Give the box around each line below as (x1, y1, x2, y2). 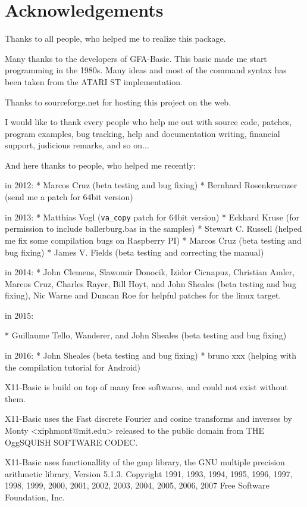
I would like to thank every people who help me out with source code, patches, (5, 116, 292, 128)
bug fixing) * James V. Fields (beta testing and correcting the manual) (5, 245, 264, 258)
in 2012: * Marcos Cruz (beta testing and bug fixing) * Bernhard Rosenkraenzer (5, 179, 297, 191)
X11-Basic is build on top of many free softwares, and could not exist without (5, 381, 288, 393)
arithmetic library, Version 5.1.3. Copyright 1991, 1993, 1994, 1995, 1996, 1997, (5, 467, 293, 480)
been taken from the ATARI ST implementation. (5, 75, 183, 88)
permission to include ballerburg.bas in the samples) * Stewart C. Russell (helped (5, 222, 302, 235)
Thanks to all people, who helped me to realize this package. (5, 32, 226, 45)
